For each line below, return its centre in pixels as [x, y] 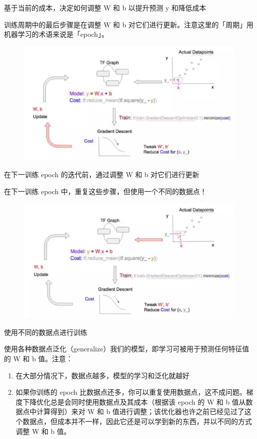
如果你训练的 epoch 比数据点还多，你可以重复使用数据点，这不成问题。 [131, 392]
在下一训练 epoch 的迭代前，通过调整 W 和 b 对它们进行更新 [102, 174]
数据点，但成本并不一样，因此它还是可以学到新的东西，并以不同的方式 [137, 421]
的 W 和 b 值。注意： [38, 359]
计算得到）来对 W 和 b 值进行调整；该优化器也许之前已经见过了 [140, 411]
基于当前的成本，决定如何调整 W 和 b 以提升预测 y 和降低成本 [105, 7]
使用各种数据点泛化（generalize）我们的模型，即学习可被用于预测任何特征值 [127, 349]
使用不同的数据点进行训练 [46, 332]
